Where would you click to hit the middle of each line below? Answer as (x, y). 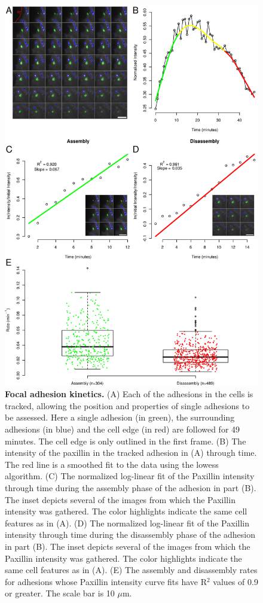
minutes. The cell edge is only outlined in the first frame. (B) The (126, 441)
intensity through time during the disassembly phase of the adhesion (130, 535)
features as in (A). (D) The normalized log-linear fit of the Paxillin (127, 523)
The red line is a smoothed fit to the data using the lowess (112, 464)
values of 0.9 (236, 581)
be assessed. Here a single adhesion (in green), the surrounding (120, 417)
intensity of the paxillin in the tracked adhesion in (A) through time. (131, 453)
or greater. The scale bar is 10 (60, 593)
